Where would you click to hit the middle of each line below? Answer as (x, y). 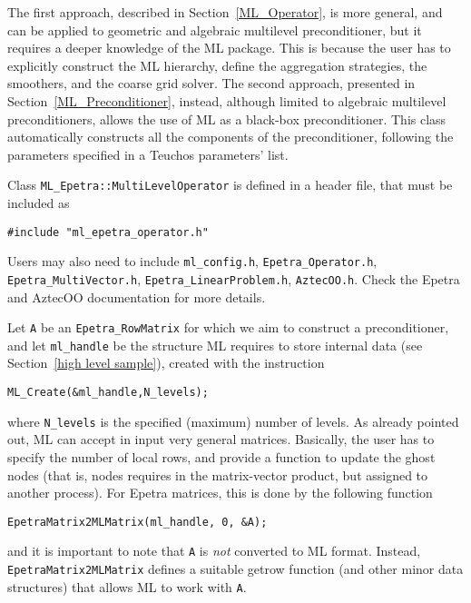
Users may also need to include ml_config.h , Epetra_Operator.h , (192, 261)
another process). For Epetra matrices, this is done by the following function (220, 493)
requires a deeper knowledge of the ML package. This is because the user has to (229, 48)
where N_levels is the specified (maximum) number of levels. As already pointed (233, 421)
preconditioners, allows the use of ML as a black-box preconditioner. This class (227, 119)
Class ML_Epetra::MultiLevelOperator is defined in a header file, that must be (230, 185)
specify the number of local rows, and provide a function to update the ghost (221, 456)
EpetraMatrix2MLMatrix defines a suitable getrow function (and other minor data (235, 569)
